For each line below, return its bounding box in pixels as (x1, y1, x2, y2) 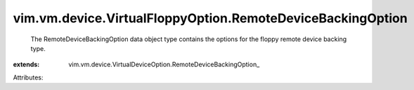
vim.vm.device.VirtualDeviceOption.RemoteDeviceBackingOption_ (68, 60, 260, 69)
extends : (13, 60, 40, 69)
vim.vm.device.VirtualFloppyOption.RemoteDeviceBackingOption (13, 10, 408, 26)
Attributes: (13, 73, 44, 82)
